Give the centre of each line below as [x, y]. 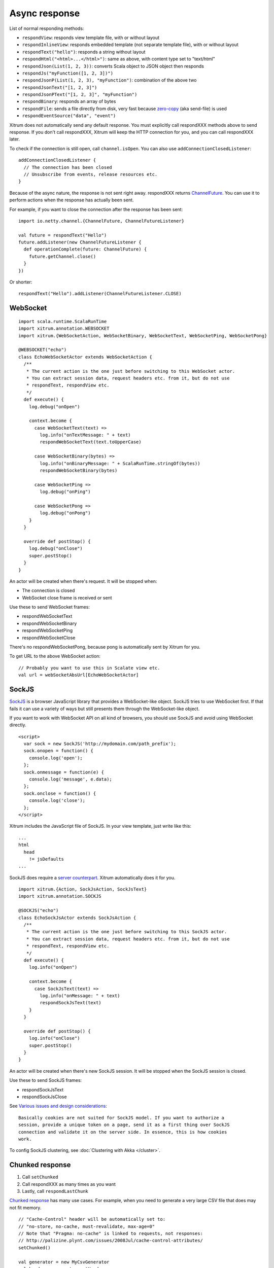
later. [15, 139]
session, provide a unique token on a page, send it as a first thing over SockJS [124, 1125]
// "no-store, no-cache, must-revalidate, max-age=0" [87, 1226]
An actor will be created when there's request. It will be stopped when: [83, 581]
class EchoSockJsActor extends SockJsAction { [77, 918]
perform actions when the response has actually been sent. [72, 200]
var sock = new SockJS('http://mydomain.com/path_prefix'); [100, 744]
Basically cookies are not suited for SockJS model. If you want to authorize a [122, 1118]
